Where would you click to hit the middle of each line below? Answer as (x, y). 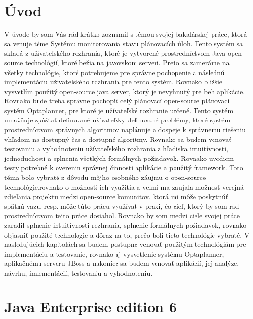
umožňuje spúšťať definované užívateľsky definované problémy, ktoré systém (117, 120)
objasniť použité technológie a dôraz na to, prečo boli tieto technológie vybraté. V (127, 234)
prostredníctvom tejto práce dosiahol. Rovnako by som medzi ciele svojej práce (122, 215)
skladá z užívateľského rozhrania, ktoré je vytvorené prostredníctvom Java (115, 53)
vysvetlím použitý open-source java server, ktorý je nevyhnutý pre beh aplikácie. (125, 91)
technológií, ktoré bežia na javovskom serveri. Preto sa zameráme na (127, 62)
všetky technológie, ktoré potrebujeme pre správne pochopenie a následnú (115, 72)
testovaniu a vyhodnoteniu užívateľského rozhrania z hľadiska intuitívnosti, (116, 149)
